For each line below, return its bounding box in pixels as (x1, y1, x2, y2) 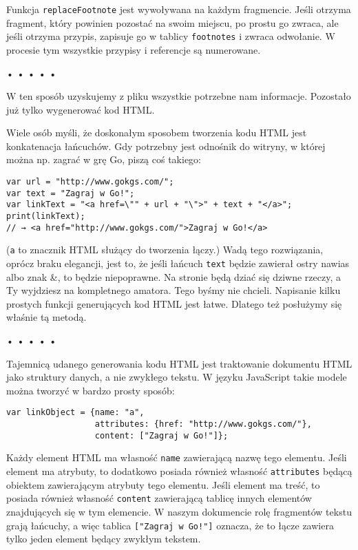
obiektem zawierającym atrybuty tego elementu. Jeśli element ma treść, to (6, 477, 320, 491)
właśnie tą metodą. (6, 310, 87, 324)
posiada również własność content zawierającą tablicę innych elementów (6, 491, 312, 505)
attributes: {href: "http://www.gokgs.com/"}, (94, 419, 312, 430)
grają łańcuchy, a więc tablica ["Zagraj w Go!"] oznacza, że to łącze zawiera (6, 518, 334, 532)
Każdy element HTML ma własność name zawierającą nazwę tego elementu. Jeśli (6, 450, 347, 465)
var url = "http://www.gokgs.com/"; (6, 177, 174, 187)
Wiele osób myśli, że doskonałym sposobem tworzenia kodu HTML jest (6, 125, 307, 140)
